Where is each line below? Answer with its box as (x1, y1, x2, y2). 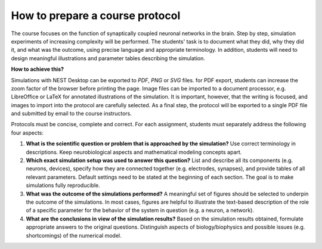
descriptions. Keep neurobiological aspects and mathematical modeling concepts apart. (26, 148, 242, 155)
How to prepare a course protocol (11, 9, 181, 22)
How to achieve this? (11, 66, 64, 73)
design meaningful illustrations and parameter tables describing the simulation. (11, 54, 205, 62)
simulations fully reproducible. (26, 182, 101, 189)
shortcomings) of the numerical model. (26, 232, 122, 239)
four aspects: (11, 129, 44, 136)
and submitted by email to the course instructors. (11, 110, 132, 117)
